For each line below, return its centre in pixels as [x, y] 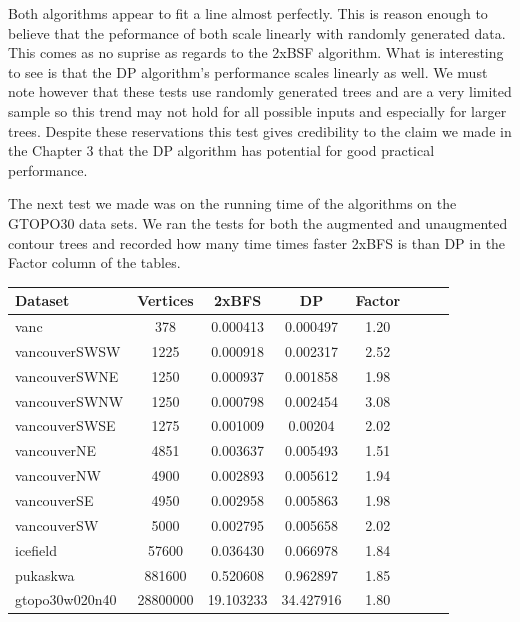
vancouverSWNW [69, 400]
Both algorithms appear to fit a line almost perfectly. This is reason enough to [248, 13]
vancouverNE [56, 450]
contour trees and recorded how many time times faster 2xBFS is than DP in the [257, 242]
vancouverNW [58, 475]
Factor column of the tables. [94, 262]
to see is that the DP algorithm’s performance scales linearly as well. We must [248, 71]
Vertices [165, 300]
